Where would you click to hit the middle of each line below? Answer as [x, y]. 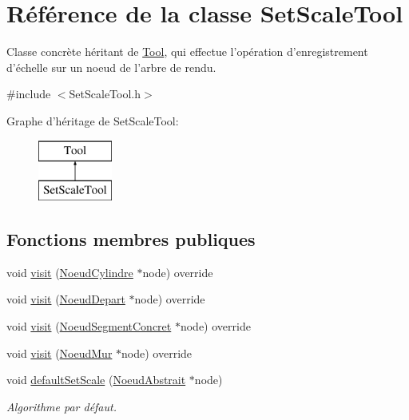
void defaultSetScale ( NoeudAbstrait [96, 380]
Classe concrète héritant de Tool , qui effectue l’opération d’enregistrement [187, 52]
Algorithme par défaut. [62, 406]
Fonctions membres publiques [131, 239]
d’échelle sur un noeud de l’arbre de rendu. [111, 67]
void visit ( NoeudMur [60, 353]
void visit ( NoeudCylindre [70, 272]
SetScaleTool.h [105, 94]
